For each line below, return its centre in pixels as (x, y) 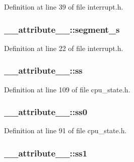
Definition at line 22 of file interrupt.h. (64, 48)
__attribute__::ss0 (46, 112)
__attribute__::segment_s (62, 29)
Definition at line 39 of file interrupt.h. (64, 7)
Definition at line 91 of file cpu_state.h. (65, 130)
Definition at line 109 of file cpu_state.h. (67, 89)
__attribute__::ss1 (46, 153)
